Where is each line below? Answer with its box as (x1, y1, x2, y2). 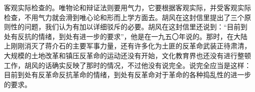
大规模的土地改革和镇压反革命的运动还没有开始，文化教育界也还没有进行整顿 (4, 50, 251, 60)
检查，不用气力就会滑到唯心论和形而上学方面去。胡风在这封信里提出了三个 (4, 12, 244, 22)
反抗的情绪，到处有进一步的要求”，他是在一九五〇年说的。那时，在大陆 (17, 31, 248, 41)
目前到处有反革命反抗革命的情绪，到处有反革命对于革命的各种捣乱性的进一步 (4, 69, 251, 80)
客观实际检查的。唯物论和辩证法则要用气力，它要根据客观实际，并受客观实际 (4, 2, 251, 12)
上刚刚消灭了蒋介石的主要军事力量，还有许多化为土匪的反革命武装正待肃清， (4, 41, 251, 51)
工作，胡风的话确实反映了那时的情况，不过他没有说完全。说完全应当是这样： (4, 60, 251, 70)
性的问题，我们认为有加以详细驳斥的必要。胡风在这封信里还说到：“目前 (10, 22, 241, 32)
